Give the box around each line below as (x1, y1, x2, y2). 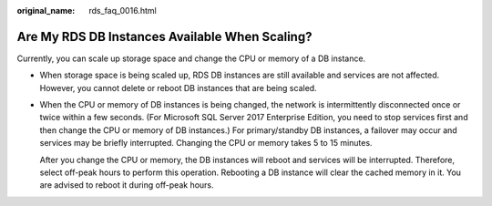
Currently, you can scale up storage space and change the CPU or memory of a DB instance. (16, 53, 366, 64)
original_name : (16, 5, 76, 15)
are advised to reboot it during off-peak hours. (39, 180, 214, 191)
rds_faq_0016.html (88, 5, 157, 15)
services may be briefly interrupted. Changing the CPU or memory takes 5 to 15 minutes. (39, 138, 373, 149)
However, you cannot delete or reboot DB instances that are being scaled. (39, 82, 318, 93)
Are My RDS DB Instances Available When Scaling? (16, 28, 313, 45)
